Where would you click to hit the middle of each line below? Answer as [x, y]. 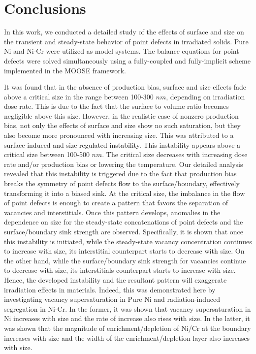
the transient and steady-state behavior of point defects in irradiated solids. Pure [126, 41]
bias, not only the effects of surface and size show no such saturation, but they [122, 125]
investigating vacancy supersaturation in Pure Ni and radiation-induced [112, 299]
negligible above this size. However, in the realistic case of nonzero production [121, 115]
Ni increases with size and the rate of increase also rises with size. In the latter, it [127, 318]
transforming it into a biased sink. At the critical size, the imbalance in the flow [125, 193]
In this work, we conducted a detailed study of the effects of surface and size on [124, 32]
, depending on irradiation [206, 96]
